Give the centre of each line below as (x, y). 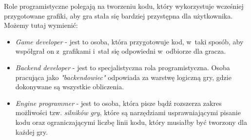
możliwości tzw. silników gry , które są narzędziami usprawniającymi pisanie (128, 112)
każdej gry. (31, 131)
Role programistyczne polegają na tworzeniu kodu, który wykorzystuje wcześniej (124, 6)
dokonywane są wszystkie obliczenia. (70, 87)
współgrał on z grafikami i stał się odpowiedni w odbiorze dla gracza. (121, 51)
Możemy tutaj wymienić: (41, 25)
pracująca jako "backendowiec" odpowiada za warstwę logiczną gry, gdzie (123, 77)
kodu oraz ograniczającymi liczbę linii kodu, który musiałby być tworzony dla (131, 122)
